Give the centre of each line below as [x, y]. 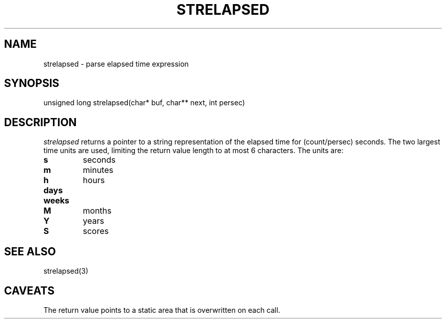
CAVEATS [29, 290]
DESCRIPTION [40, 122]
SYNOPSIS [32, 83]
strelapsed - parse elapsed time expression [116, 64]
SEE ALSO [30, 251]
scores [96, 231]
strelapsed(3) [66, 271]
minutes [98, 170]
